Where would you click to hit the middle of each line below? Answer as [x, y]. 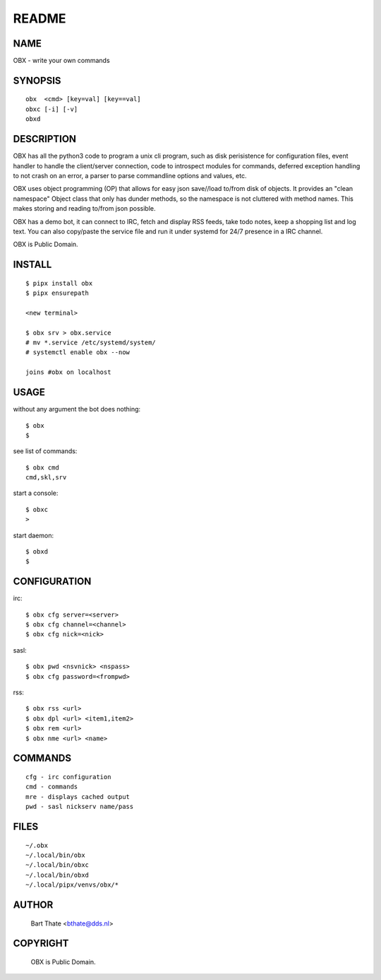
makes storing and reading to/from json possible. [84, 209]
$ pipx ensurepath [58, 293]
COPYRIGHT [41, 944]
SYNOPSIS [37, 80]
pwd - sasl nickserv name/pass [80, 807]
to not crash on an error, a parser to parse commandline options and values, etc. [130, 175]
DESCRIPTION [45, 139]
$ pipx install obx [59, 283]
